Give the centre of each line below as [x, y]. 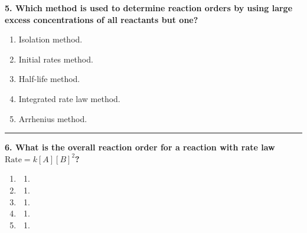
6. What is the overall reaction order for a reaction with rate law [140, 147]
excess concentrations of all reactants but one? [102, 19]
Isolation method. [50, 39]
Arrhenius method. [53, 118]
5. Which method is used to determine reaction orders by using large [149, 8]
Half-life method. [49, 79]
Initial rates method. [56, 59]
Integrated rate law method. [69, 98]
